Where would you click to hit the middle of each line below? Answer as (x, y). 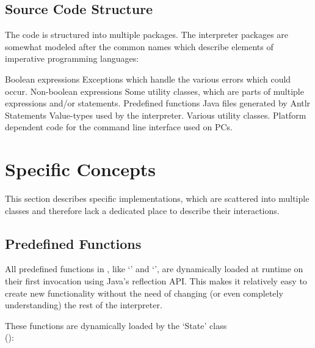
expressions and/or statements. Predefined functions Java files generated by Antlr (158, 103)
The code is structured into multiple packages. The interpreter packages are (147, 35)
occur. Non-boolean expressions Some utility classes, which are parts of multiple (154, 91)
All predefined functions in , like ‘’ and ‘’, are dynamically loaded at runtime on (154, 269)
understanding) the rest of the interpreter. (84, 305)
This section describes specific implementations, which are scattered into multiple (157, 198)
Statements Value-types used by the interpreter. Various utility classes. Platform (156, 115)
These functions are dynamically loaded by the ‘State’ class (116, 325)
